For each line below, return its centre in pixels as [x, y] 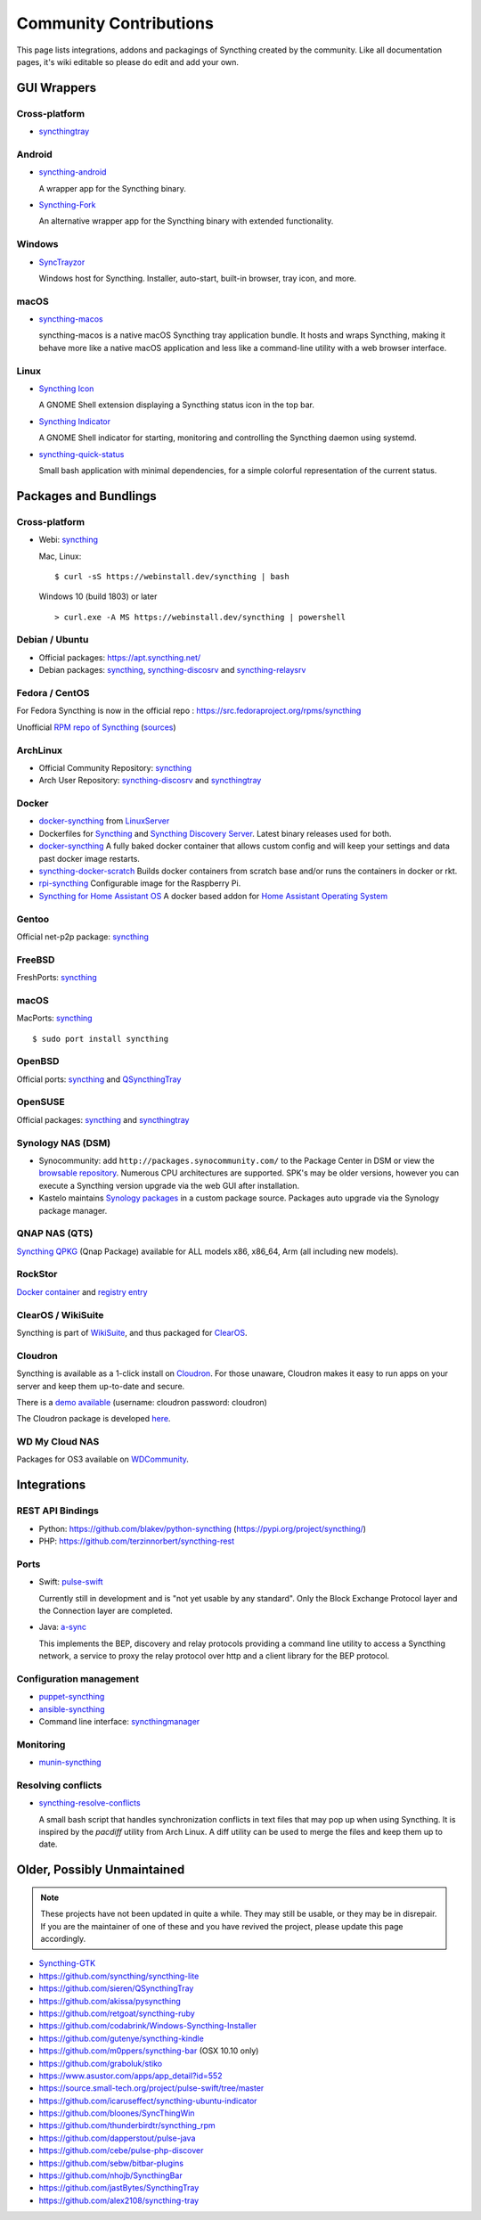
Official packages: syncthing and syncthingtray [103, 1119]
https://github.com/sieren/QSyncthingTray [116, 1988]
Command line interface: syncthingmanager [119, 1721]
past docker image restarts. [89, 858]
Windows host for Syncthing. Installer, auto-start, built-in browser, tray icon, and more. [197, 278]
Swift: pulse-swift [71, 1582]
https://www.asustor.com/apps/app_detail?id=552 [130, 2076]
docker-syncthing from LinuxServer [104, 821]
